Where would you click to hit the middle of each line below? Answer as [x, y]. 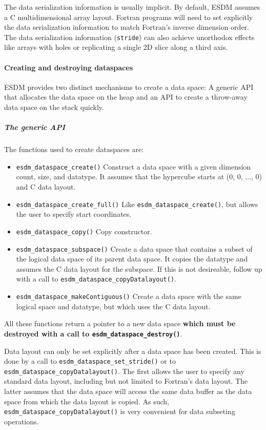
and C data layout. [46, 187]
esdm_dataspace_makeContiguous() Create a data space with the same [129, 296]
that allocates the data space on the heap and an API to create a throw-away [126, 97]
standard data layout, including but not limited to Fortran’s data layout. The [126, 381]
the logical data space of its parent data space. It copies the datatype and [132, 259]
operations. [22, 421]
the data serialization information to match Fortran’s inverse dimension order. [127, 27]
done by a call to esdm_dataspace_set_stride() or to [90, 361]
